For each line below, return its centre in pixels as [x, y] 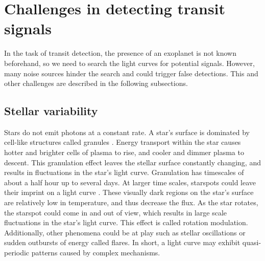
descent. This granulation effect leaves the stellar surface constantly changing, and [132, 162]
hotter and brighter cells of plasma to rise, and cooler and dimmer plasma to [124, 152]
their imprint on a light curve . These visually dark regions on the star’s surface [129, 192]
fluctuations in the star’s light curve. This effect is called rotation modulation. [126, 222]
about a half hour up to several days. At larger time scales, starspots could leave [130, 182]
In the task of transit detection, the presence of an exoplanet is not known [120, 53]
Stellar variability [51, 111]
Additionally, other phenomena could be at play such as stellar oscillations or [125, 232]
